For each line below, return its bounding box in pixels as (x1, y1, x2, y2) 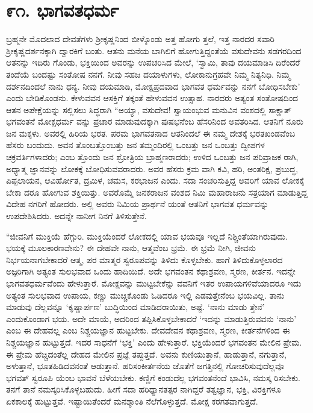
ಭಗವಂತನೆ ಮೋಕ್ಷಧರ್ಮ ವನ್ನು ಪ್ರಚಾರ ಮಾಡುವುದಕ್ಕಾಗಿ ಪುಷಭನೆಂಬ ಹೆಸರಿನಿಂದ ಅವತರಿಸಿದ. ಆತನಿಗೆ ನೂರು (6, 115, 303, 128)
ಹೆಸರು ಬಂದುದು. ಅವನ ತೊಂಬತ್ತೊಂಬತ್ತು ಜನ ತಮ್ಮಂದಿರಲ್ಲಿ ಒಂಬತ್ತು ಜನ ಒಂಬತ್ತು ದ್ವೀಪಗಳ (6, 138, 265, 151)
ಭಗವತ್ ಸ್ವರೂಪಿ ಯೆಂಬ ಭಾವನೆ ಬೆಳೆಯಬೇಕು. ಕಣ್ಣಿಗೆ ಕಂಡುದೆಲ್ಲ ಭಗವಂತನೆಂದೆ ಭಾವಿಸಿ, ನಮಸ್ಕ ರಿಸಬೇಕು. (6, 371, 300, 383)
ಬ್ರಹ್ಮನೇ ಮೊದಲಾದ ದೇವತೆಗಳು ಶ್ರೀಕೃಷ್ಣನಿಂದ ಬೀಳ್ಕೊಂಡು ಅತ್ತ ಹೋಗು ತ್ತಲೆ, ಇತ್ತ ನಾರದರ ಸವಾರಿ (6, 33, 274, 45)
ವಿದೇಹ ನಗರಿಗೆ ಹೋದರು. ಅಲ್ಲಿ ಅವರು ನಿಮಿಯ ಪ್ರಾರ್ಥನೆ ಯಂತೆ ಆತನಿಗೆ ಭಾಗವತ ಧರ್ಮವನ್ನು (6, 197, 269, 210)
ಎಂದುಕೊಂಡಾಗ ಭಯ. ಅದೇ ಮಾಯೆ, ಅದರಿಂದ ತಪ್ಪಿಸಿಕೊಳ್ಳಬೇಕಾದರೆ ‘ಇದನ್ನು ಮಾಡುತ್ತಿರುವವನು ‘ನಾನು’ (6, 312, 297, 324)
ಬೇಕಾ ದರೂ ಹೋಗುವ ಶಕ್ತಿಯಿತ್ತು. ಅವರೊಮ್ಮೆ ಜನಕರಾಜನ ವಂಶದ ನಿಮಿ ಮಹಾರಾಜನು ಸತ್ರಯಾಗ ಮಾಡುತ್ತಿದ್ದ (6, 185, 308, 198)
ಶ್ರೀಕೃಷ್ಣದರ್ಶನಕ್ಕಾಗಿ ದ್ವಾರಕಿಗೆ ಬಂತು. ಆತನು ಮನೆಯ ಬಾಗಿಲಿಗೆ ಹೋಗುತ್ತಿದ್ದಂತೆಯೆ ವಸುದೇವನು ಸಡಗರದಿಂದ (6, 44, 302, 57)
